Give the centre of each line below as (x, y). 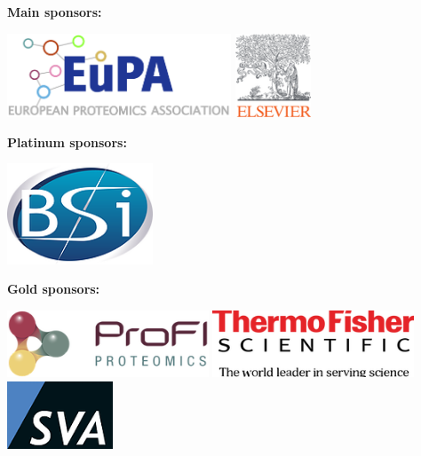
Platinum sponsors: (67, 142)
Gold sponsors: (54, 289)
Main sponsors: (55, 12)
